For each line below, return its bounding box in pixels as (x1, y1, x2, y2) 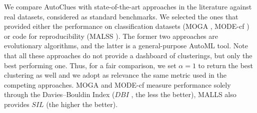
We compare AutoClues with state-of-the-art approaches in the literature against (4, 1, 252, 11)
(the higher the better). (46, 99, 118, 109)
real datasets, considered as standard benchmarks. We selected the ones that (4, 11, 238, 21)
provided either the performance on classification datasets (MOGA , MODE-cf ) (4, 21, 249, 31)
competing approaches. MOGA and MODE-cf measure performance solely (4, 79, 231, 90)
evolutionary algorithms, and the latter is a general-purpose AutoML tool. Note (4, 40, 248, 51)
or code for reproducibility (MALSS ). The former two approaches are (4, 30, 218, 41)
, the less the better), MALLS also (131, 89, 236, 100)
